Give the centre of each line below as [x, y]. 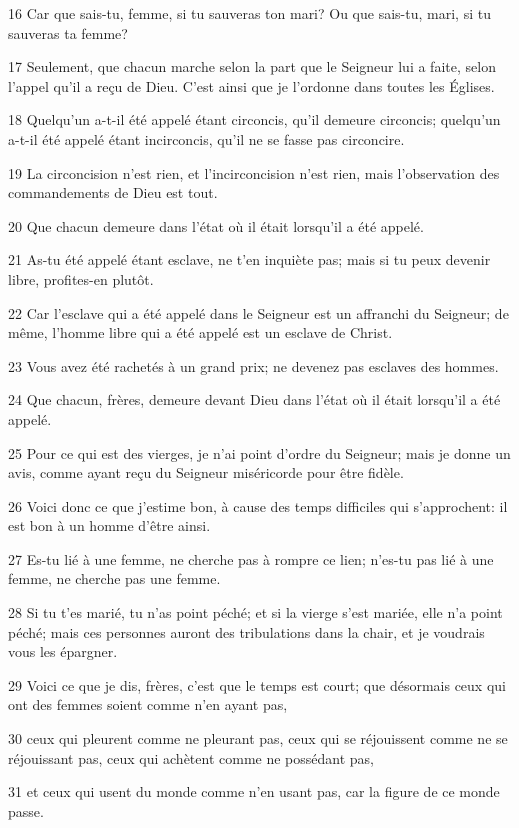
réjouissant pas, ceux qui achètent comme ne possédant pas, [191, 757]
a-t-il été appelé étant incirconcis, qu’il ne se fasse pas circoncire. [206, 138]
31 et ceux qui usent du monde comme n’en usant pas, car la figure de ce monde [254, 791]
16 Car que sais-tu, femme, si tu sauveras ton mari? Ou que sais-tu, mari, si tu [249, 13]
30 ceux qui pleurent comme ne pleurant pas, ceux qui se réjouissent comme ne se [258, 738]
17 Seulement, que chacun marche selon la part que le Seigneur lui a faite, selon [252, 66]
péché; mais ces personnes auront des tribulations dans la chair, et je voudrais [246, 631]
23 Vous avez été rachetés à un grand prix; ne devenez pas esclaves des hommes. [253, 365]
